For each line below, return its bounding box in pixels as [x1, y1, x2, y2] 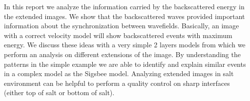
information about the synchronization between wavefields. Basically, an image [4, 20, 239, 31]
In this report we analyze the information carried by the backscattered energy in [4, 1, 245, 11]
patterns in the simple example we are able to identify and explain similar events [4, 59, 246, 69]
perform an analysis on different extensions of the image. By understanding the [4, 49, 241, 59]
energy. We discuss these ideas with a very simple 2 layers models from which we [4, 40, 246, 50]
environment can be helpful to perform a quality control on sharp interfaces [4, 78, 230, 88]
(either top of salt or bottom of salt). [4, 87, 115, 98]
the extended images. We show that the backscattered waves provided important [4, 11, 245, 21]
